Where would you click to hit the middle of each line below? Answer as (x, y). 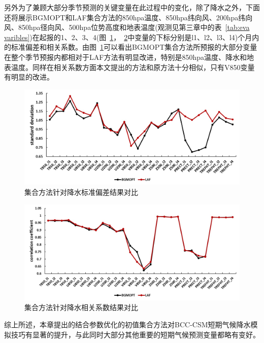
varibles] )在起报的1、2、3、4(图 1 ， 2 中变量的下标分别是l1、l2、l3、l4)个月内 (132, 37)
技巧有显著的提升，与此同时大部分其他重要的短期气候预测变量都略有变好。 (135, 334)
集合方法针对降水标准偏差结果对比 (81, 192)
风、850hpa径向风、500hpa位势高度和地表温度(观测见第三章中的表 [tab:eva (127, 27)
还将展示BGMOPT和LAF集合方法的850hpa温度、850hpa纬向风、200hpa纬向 (128, 17)
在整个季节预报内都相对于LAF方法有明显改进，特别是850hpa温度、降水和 (125, 57)
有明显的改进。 (29, 77)
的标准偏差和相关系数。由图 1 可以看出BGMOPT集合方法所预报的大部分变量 (131, 47)
